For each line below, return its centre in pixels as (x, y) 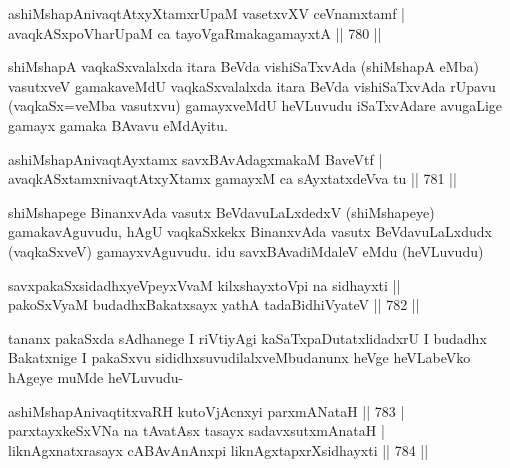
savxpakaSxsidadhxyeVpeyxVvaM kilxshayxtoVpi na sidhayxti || (204, 284)
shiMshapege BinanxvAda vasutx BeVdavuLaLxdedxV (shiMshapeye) (221, 211)
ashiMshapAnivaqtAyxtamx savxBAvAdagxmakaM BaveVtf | (195, 158)
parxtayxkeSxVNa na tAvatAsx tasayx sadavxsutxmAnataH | (196, 430)
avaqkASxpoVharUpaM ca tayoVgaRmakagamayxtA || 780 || (195, 32)
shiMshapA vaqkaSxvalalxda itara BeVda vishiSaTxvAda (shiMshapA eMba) (243, 66)
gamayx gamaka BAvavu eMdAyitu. (118, 124)
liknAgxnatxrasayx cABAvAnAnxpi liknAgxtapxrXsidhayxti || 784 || (218, 449)
